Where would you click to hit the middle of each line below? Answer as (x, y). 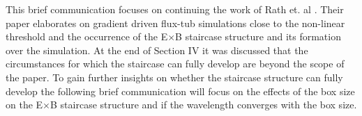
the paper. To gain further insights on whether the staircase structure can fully (174, 77)
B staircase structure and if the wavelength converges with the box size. (204, 105)
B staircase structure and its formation (258, 36)
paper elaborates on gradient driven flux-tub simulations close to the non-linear (175, 23)
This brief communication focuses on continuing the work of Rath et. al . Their (175, 9)
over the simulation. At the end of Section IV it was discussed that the (157, 50)
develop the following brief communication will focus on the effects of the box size (180, 91)
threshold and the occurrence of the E (87, 36)
